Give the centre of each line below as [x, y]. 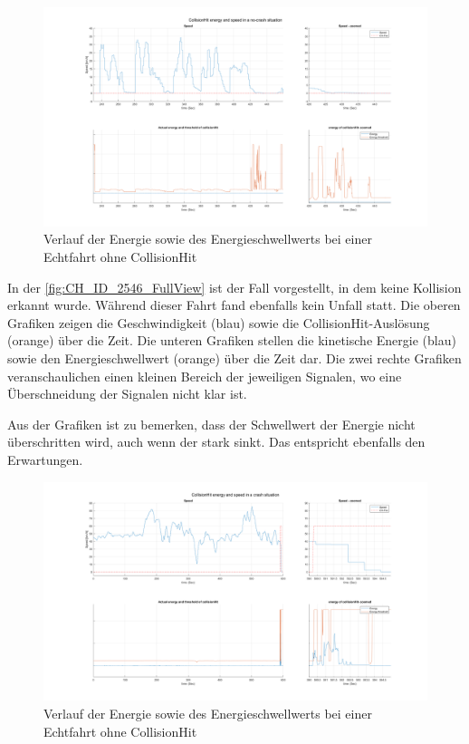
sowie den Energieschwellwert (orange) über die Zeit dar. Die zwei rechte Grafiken [234, 358]
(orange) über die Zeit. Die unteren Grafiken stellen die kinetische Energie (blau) [232, 340]
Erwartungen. [45, 459]
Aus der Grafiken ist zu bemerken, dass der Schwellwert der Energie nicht [211, 424]
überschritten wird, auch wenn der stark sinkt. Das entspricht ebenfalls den [216, 442]
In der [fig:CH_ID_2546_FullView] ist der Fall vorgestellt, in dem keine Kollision [234, 287]
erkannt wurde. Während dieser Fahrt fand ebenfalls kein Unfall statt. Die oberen [234, 305]
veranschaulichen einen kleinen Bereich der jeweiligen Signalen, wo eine [205, 376]
